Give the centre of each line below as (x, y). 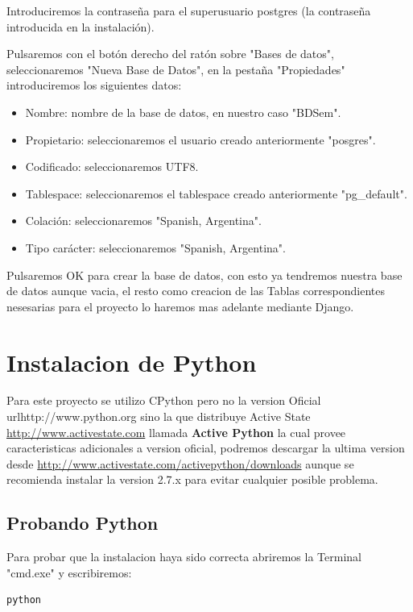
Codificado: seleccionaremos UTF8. (112, 167)
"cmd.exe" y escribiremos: (69, 572)
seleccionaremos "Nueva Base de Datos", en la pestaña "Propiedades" (176, 69)
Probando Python (83, 523)
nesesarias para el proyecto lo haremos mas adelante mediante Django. (180, 306)
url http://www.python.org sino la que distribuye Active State (159, 416)
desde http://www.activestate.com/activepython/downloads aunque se (180, 463)
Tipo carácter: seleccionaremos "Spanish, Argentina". (155, 247)
